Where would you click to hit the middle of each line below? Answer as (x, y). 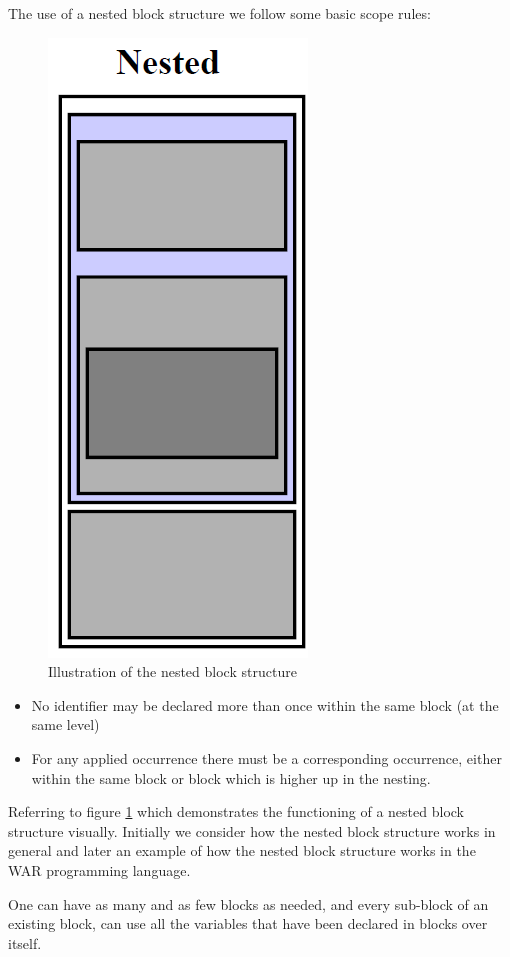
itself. (25, 942)
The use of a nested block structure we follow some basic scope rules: (219, 13)
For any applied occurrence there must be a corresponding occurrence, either (266, 757)
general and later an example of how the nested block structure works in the (242, 850)
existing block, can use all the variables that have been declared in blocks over (248, 923)
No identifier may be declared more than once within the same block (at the (265, 704)
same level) (65, 724)
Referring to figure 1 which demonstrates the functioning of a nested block (236, 811)
